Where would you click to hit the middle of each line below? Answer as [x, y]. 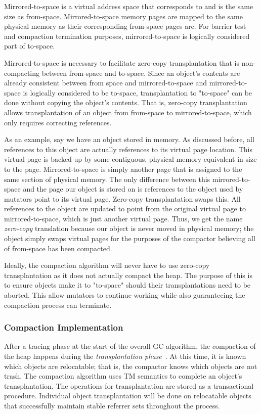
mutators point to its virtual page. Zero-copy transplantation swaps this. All [122, 198]
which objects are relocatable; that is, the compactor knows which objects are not [131, 366]
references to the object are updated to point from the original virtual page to [125, 209]
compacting [22, 73]
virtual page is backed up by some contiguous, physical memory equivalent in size [130, 159]
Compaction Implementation [64, 327]
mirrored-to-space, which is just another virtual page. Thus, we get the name [123, 218]
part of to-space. [30, 46]
